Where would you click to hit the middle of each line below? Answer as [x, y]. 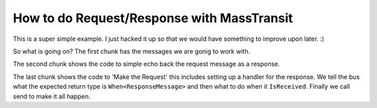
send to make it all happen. [52, 96]
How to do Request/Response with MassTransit [153, 18]
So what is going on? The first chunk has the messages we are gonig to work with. [132, 51]
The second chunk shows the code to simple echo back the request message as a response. [147, 64]
